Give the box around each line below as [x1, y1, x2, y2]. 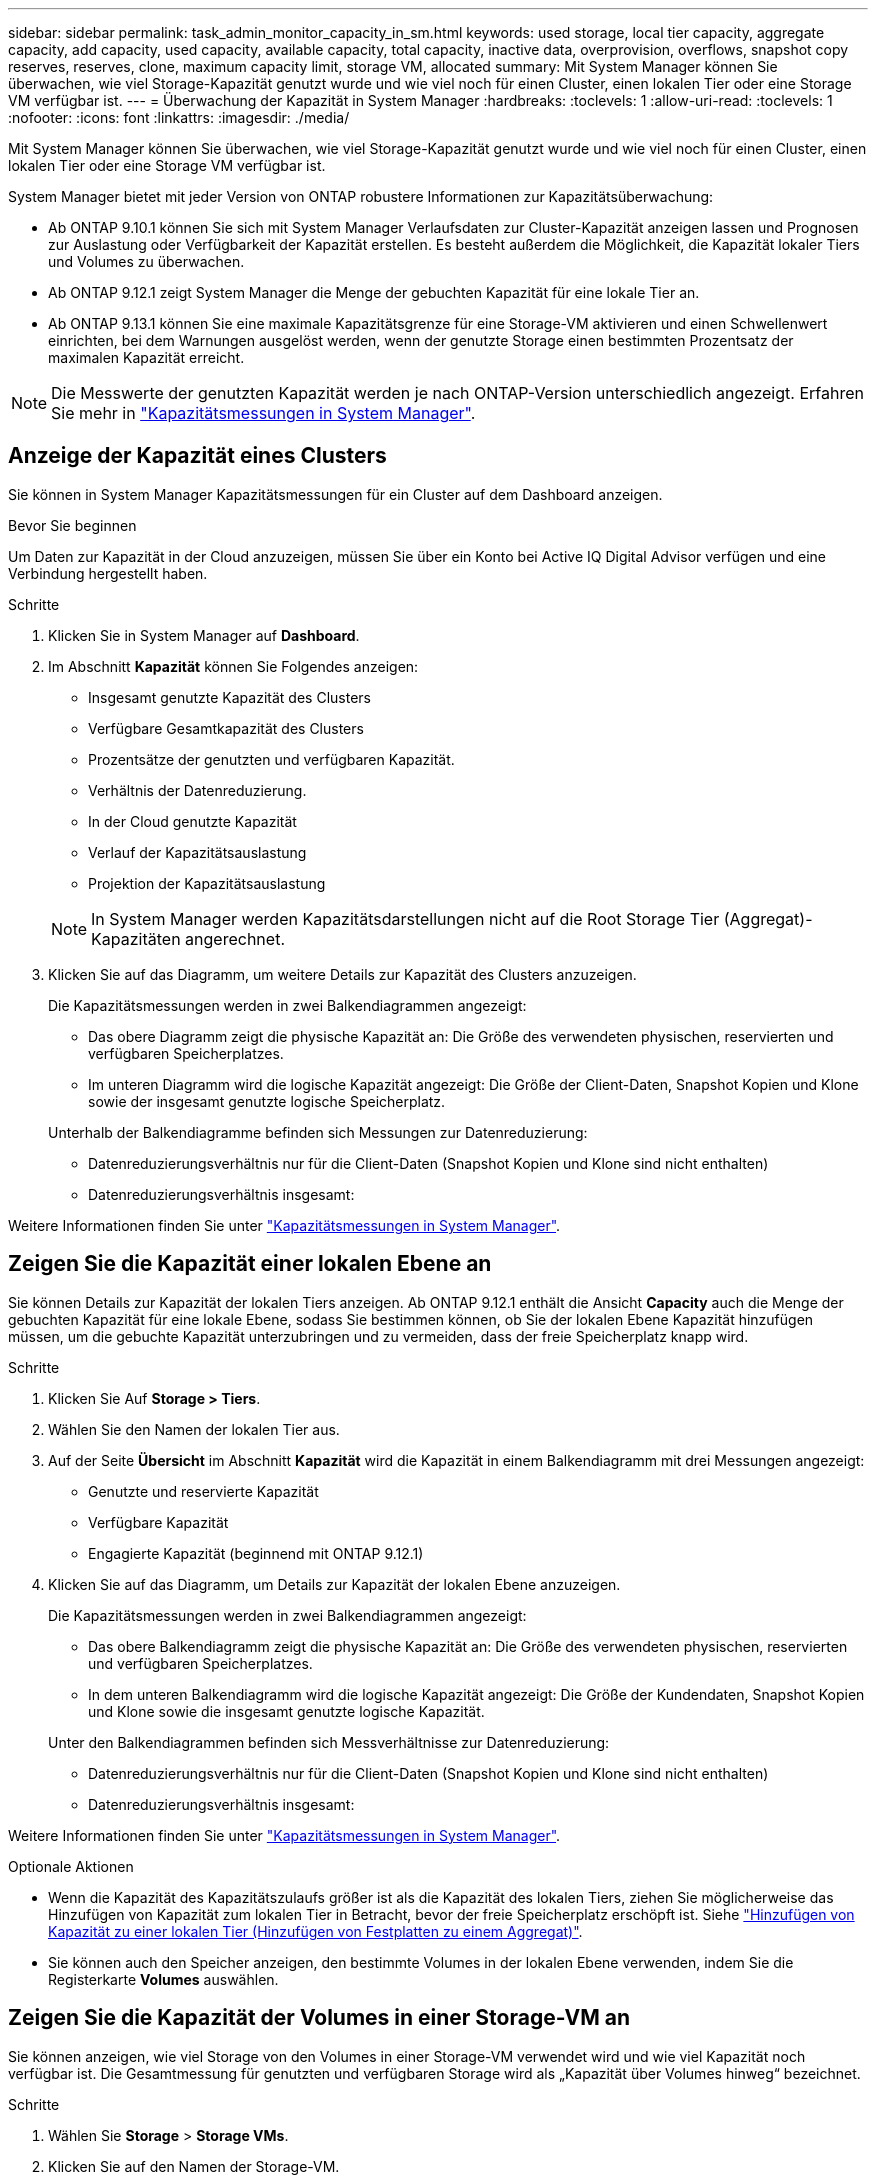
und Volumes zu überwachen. [48, 253, 245, 270]
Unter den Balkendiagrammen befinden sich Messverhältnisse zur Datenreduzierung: [48, 1733, 610, 1751]
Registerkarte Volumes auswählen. [48, 1970, 279, 1988]
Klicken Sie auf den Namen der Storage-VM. [48, 2157, 340, 2175]
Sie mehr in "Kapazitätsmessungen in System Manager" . [51, 403, 476, 423]
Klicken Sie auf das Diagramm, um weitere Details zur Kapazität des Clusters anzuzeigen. [48, 965, 637, 983]
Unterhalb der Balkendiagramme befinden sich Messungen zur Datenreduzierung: [48, 1123, 588, 1141]
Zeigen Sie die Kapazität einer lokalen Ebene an [8, 1251, 492, 1277]
